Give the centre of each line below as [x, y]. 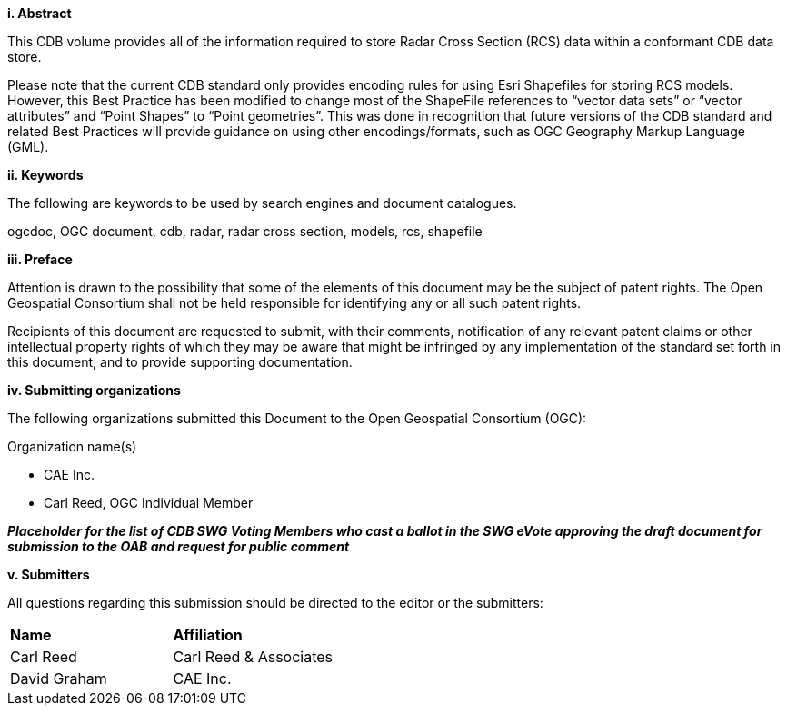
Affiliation [208, 635]
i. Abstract [40, 13]
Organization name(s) [72, 446]
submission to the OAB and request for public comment [179, 546]
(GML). [28, 147]
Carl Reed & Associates [253, 657]
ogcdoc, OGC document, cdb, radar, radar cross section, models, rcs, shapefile [245, 231]
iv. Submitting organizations [94, 390]
